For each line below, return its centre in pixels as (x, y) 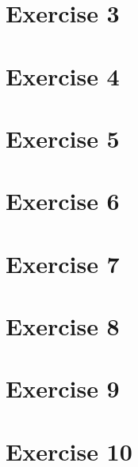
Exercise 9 (63, 388)
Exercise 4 (63, 75)
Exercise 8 (63, 326)
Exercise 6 (63, 201)
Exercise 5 (63, 138)
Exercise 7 (63, 263)
